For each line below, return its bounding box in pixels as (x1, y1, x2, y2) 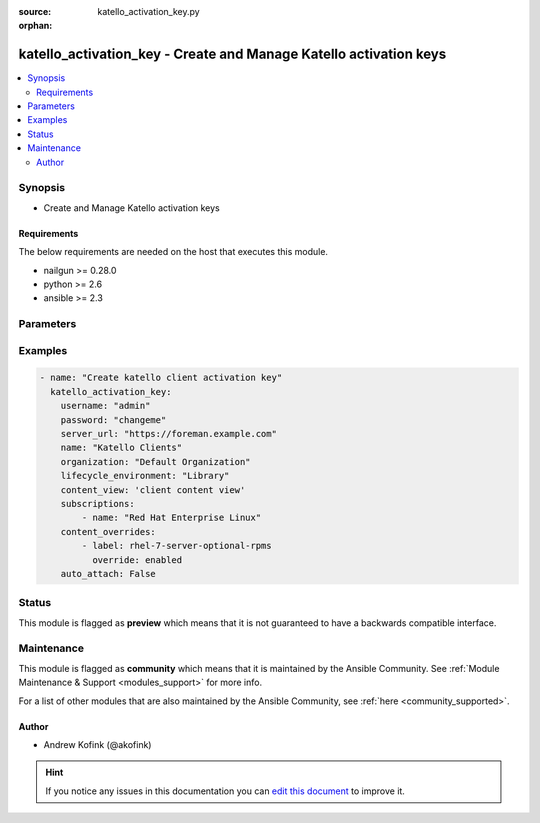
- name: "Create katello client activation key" (39, 372, 283, 384)
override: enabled (91, 554, 183, 565)
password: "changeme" (60, 414, 167, 425)
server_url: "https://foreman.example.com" (60, 428, 277, 440)
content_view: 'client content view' (60, 484, 246, 495)
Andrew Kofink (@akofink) (43, 738, 152, 750)
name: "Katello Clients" (60, 442, 183, 454)
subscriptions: (60, 498, 135, 509)
